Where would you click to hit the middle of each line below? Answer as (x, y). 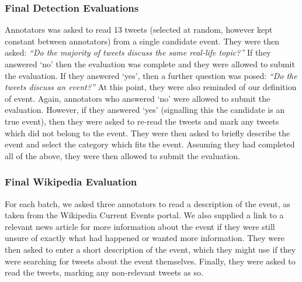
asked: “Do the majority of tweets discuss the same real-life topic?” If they (138, 52)
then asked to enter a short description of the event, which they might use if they (150, 249)
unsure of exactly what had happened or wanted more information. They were (145, 238)
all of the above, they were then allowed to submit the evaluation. (122, 155)
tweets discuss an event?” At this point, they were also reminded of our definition (151, 87)
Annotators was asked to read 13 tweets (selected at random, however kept (139, 30)
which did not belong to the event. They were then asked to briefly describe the (147, 133)
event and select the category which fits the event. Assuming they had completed (150, 144)
